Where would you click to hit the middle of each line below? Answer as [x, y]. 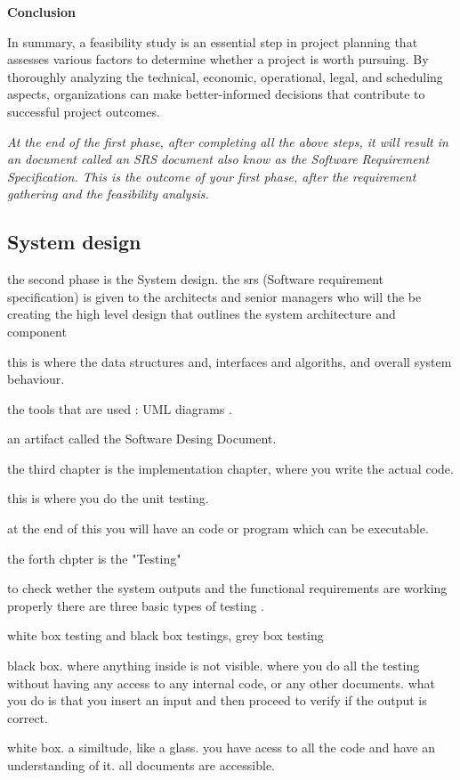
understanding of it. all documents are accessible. [141, 765]
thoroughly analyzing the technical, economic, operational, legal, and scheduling [225, 76]
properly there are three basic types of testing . [136, 605]
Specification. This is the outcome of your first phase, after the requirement [212, 176]
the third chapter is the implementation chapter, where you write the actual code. [230, 468]
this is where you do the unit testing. [108, 498]
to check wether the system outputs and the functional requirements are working [227, 588]
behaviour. [36, 379]
